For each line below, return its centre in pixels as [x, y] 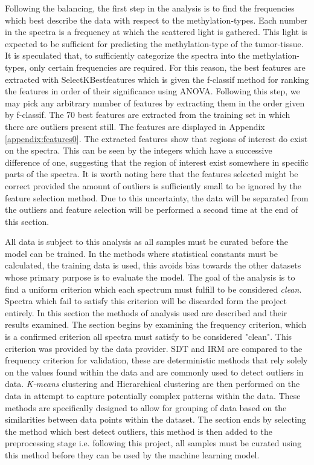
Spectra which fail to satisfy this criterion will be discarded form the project [146, 301]
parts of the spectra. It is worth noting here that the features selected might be [152, 174]
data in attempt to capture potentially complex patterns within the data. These [153, 395]
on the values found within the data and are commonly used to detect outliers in [154, 372]
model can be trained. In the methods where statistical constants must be [142, 253]
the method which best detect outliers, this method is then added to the [139, 431]
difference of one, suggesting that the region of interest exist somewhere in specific [157, 162]
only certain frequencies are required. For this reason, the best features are [167, 67]
